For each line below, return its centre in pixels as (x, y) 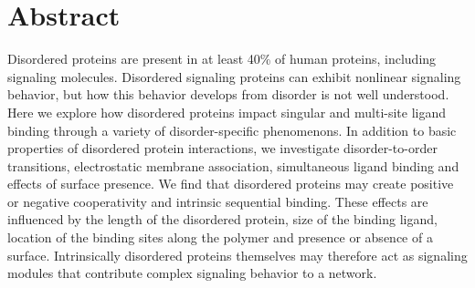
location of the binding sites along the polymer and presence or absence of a (220, 237)
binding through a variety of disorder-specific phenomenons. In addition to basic (232, 130)
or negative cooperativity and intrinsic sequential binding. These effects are (218, 201)
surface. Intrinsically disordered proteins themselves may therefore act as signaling (237, 255)
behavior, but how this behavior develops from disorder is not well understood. (228, 94)
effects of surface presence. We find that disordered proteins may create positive (231, 184)
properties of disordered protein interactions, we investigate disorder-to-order (222, 148)
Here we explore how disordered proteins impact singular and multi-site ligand (227, 112)
